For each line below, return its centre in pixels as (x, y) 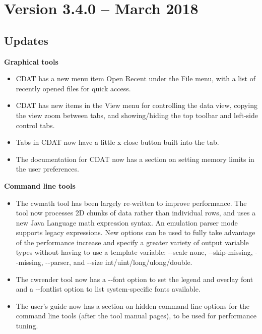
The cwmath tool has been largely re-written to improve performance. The (131, 203)
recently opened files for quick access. (73, 88)
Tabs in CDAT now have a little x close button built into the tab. (117, 142)
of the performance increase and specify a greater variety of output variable (132, 242)
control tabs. (35, 125)
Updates (26, 40)
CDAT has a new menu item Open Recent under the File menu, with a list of (136, 78)
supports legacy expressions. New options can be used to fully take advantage (136, 232)
